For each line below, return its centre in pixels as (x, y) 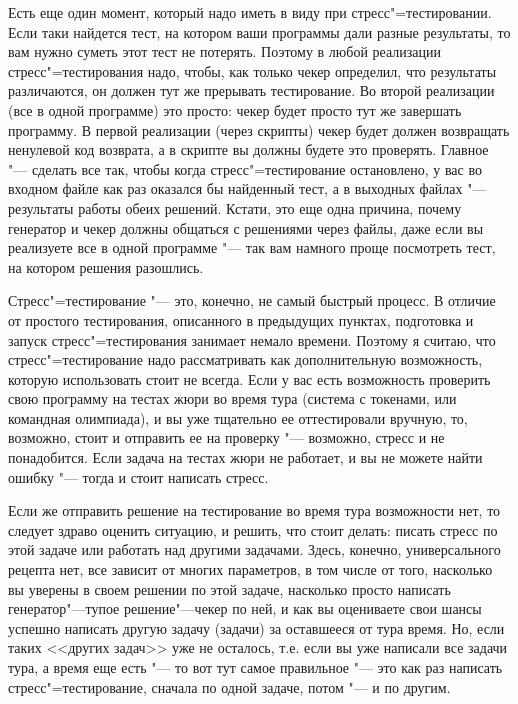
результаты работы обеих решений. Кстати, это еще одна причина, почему (235, 207)
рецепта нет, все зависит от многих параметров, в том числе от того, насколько (250, 569)
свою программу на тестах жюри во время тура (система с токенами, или (232, 398)
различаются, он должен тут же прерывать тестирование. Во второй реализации (251, 90)
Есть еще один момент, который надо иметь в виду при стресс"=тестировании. (250, 12)
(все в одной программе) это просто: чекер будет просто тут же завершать (235, 109)
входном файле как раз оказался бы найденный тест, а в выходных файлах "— (247, 188)
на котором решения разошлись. (106, 266)
